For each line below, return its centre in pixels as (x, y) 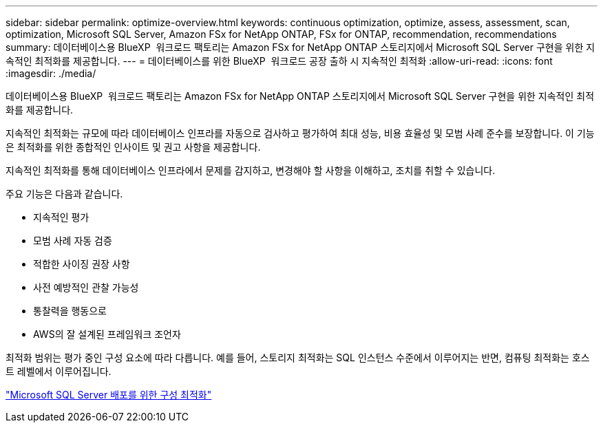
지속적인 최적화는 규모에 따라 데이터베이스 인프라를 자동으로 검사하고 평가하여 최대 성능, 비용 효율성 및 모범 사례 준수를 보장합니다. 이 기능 (300, 133)
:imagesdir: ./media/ (51, 73)
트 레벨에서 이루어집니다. (59, 371)
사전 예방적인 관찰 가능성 (86, 287)
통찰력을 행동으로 (70, 311)
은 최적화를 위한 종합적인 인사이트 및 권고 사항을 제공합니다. (133, 147)
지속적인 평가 (61, 217)
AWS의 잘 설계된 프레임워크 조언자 (107, 334)
